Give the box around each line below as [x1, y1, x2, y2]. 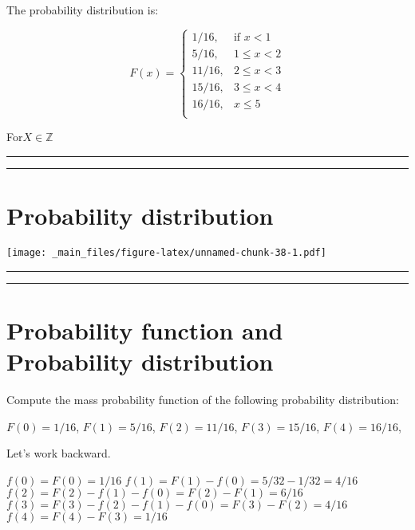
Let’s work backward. [6, 445, 111, 461]
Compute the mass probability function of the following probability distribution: [6, 391, 399, 407]
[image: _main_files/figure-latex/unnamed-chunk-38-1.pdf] [6, 247, 326, 258]
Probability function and [6, 313, 283, 346]
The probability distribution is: [6, 2, 159, 18]
